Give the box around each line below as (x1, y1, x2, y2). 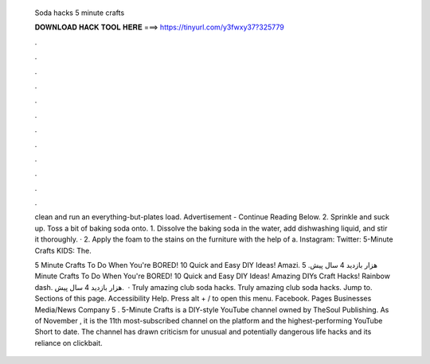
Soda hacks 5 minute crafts (34, 8, 125, 17)
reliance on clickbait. (34, 338, 103, 347)
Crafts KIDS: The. (34, 246, 92, 255)
